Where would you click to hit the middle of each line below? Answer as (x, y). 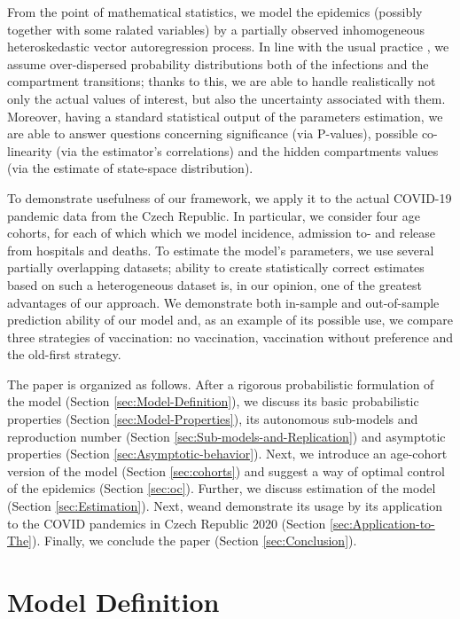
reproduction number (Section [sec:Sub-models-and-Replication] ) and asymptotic (226, 436)
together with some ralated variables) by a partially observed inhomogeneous (216, 29)
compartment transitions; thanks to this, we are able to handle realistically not (222, 81)
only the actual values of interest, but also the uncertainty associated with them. (226, 98)
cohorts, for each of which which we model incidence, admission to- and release (221, 233)
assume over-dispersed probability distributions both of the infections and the (218, 63)
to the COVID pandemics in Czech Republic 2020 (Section (167, 523)
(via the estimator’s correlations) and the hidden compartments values (247, 150)
